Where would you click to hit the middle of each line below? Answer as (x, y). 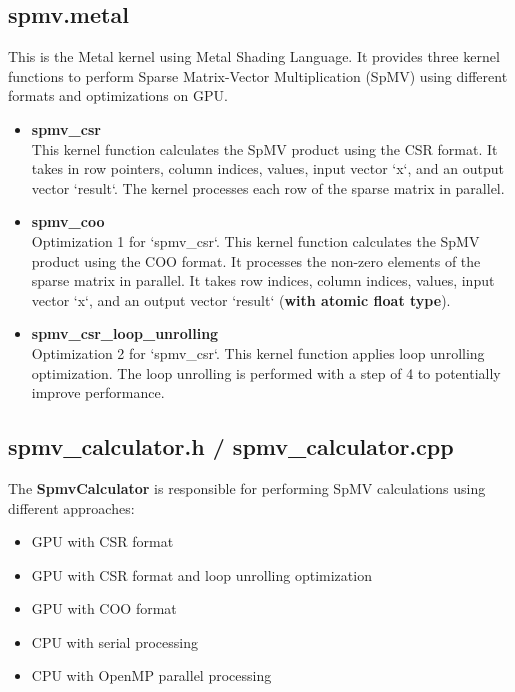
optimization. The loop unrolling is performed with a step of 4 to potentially (266, 372)
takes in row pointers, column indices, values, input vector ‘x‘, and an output (267, 168)
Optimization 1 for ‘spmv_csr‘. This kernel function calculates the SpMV (255, 240)
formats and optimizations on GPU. (118, 95)
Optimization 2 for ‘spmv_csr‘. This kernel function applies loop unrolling (258, 352)
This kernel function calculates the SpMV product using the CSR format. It (264, 148)
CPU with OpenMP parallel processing (151, 675)
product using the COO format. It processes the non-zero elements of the (256, 260)
